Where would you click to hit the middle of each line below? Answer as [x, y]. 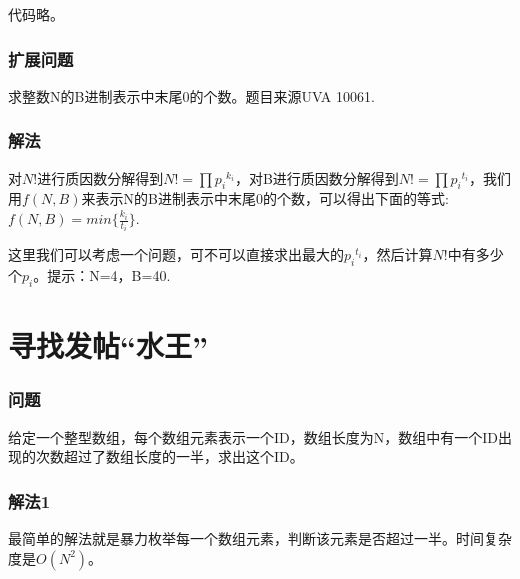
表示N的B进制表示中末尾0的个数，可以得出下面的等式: [272, 198]
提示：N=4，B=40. [109, 275]
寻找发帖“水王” [108, 345]
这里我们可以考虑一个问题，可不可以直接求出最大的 [176, 254]
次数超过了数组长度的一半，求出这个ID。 [169, 456]
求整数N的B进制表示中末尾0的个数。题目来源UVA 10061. [191, 95]
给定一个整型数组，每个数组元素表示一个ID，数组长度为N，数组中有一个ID [253, 436]
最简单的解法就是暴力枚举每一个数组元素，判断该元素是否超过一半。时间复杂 [260, 538]
